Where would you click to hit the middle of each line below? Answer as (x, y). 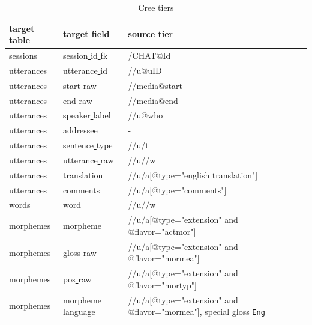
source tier (151, 34)
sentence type (88, 145)
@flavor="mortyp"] (162, 284)
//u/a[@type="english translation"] (193, 175)
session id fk (85, 56)
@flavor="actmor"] (162, 231)
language (79, 311)
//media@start (155, 85)
